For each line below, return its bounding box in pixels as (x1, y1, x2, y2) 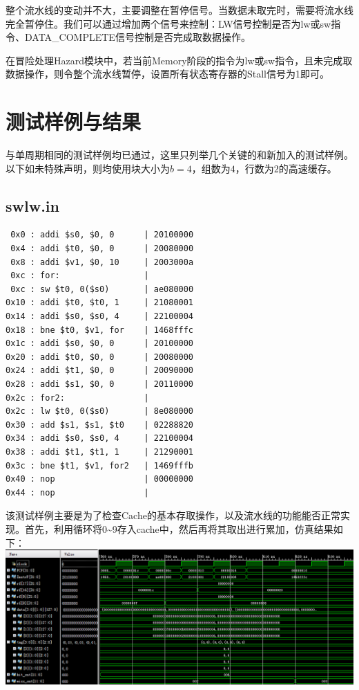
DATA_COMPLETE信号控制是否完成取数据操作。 (24, 30, 251, 44)
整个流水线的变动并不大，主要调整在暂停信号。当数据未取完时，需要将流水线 (6, 3, 353, 17)
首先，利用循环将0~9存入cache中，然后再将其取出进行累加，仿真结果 (24, 521, 333, 536)
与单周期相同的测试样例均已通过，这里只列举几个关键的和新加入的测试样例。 (6, 147, 353, 162)
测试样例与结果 (6, 107, 142, 136)
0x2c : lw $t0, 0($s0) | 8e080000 (6, 406, 194, 417)
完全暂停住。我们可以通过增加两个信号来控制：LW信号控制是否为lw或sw (6, 16, 331, 30)
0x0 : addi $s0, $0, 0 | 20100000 (10, 230, 194, 240)
